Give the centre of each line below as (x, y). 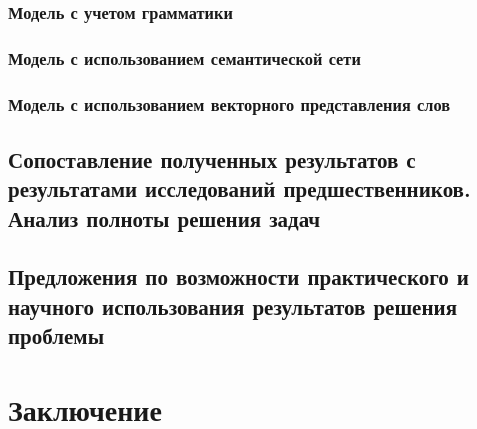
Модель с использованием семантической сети (184, 57)
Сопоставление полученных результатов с (212, 158)
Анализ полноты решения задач (164, 217)
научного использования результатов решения (232, 305)
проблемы (56, 335)
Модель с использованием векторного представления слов (229, 103)
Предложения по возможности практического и (238, 276)
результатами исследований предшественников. (239, 188)
